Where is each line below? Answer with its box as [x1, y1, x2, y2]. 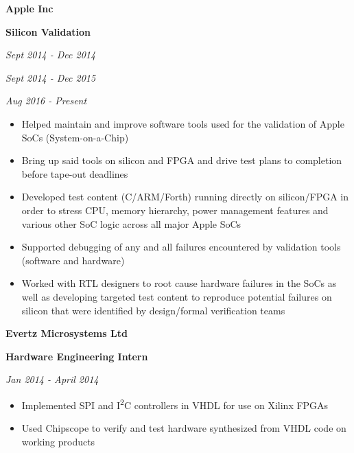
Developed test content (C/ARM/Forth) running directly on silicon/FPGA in [21, 189, 349, 204]
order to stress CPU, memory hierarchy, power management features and [21, 202, 329, 217]
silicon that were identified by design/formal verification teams [21, 303, 285, 317]
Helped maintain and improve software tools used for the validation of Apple [21, 116, 344, 130]
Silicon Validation [5, 24, 91, 38]
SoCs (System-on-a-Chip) [21, 130, 129, 144]
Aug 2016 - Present [5, 93, 87, 108]
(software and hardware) [21, 253, 125, 267]
